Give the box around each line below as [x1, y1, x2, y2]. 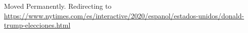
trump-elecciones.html [4, 20, 71, 30]
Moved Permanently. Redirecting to [4, 1, 112, 11]
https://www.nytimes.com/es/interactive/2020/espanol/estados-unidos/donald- [4, 10, 244, 20]
